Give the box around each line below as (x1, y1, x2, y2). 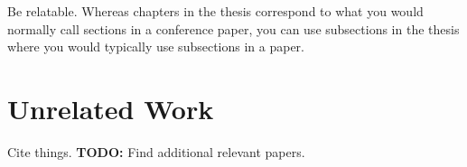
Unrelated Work (7, 89, 214, 126)
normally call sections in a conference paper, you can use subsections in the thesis (7, 19, 460, 38)
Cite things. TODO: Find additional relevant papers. (7, 142, 305, 161)
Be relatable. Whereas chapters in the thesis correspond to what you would (7, 2, 424, 20)
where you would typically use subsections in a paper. (7, 37, 304, 56)
